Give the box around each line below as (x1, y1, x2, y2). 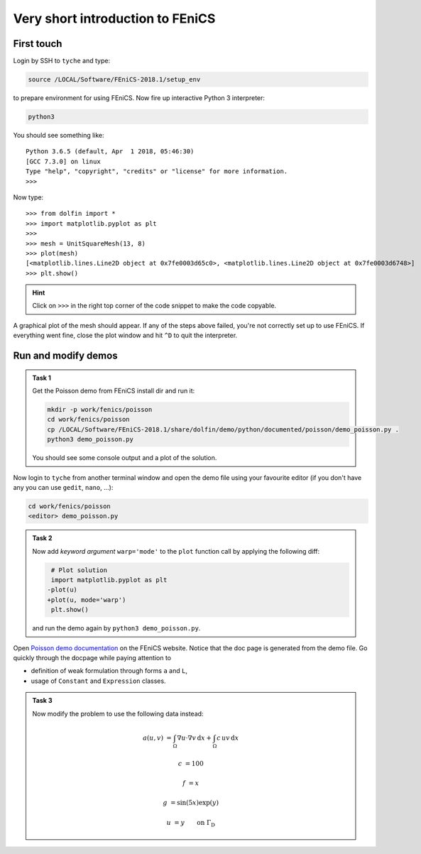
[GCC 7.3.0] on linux (26, 157, 101, 165)
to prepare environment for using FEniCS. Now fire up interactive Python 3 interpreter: (13, 94, 266, 102)
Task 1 (32, 373, 51, 382)
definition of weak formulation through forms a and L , (31, 667, 188, 675)
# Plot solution (50, 566, 108, 574)
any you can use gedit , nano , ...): (13, 483, 114, 491)
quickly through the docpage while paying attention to (13, 654, 172, 662)
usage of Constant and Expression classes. (31, 677, 166, 685)
